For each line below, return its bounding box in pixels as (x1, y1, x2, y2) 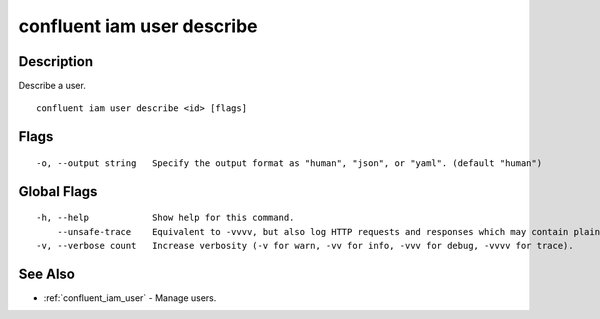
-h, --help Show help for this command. (36, 212, 295, 224)
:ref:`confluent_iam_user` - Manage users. (43, 291, 217, 304)
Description (18, 53, 94, 70)
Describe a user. (18, 80, 87, 92)
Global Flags (18, 183, 98, 200)
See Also (18, 265, 75, 282)
